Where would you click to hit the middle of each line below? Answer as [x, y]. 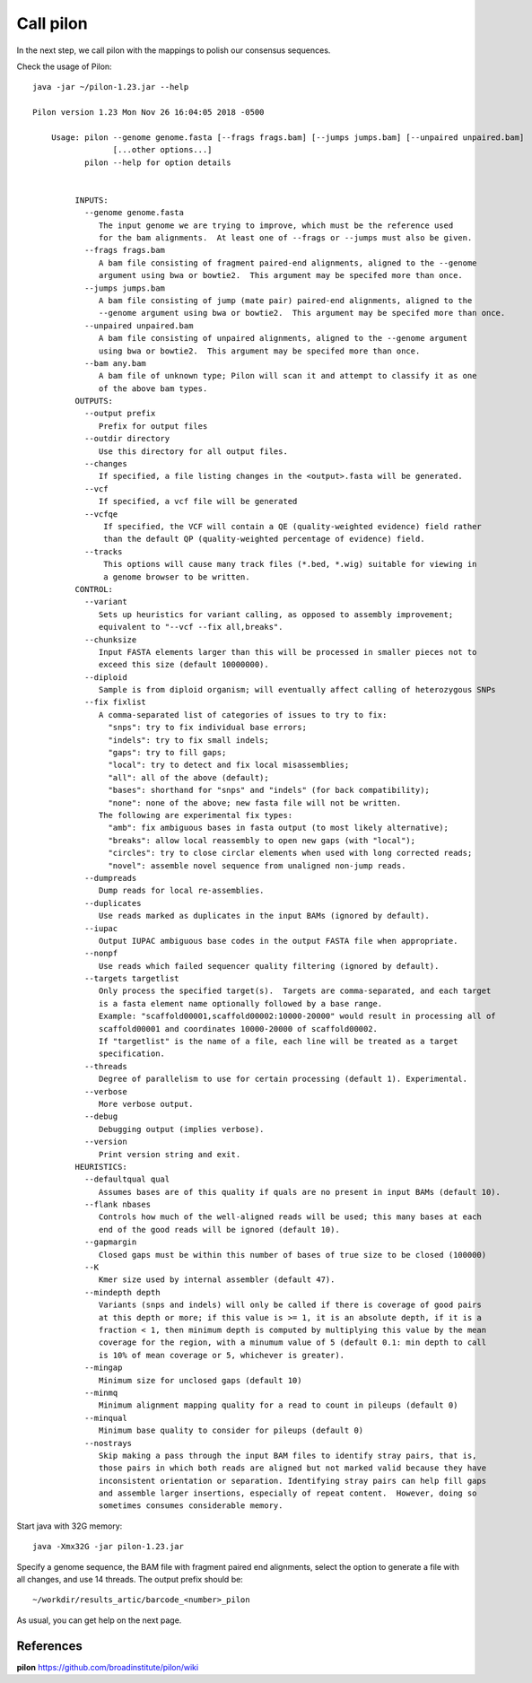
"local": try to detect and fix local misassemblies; [229, 765]
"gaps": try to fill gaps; [167, 753]
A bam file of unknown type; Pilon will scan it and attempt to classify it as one [288, 376]
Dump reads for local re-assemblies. [182, 891]
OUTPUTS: [94, 401]
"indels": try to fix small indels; [188, 740]
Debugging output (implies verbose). [182, 1129]
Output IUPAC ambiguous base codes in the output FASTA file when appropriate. [279, 941]
